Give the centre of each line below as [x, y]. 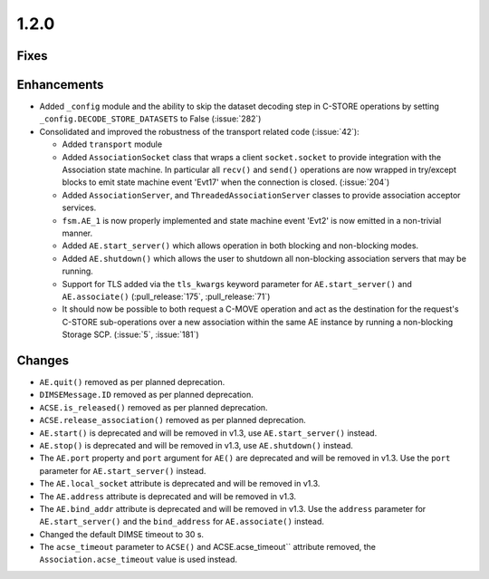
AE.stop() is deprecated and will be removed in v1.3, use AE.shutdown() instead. [196, 445]
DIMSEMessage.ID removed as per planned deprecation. [146, 395]
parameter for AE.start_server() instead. [123, 470]
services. [79, 207]
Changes [43, 360]
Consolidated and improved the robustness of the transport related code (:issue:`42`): [199, 131]
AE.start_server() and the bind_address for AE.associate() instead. [182, 522]
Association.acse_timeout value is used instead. [138, 560]
